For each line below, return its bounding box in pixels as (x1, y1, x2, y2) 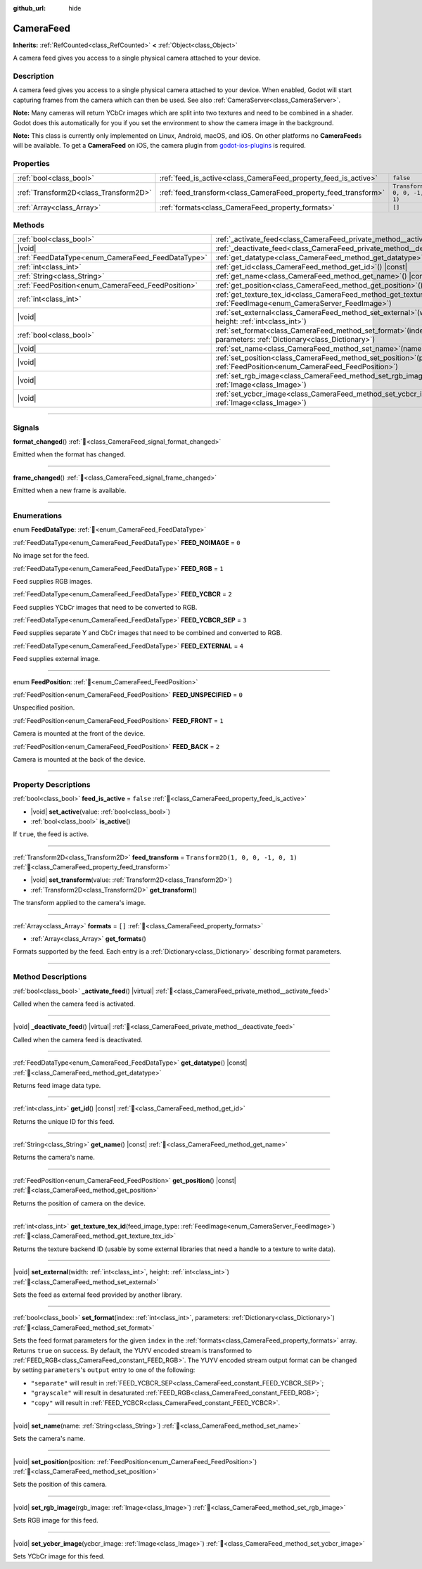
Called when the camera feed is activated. (13, 999, 136, 1008)
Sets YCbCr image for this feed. (13, 1552, 105, 1561)
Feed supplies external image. (13, 655, 101, 663)
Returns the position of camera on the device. (13, 1199, 146, 1208)
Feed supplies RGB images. (13, 577, 93, 585)
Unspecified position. (13, 703, 75, 712)
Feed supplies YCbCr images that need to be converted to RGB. (13, 603, 198, 611)
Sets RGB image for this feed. (13, 1516, 98, 1525)
